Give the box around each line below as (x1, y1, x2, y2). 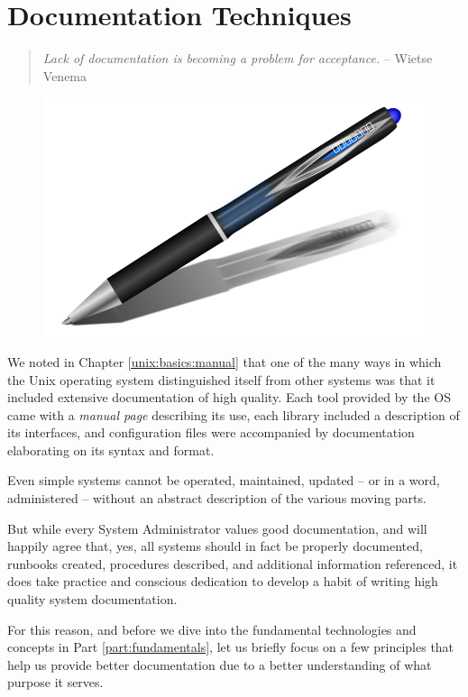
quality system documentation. (7, 590, 178, 609)
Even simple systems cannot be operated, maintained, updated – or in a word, (7, 471, 440, 490)
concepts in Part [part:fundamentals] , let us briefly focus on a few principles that (7, 637, 454, 656)
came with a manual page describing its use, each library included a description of (7, 405, 460, 424)
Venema (42, 66, 87, 85)
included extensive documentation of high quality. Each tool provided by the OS (7, 388, 451, 407)
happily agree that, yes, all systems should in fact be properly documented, (7, 537, 423, 555)
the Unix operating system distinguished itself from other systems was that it (7, 370, 436, 389)
